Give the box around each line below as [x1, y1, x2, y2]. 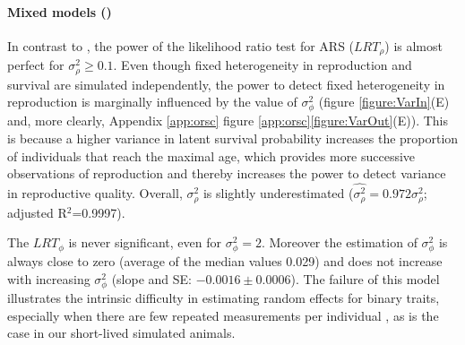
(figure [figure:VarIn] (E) [318, 92, 450, 111]
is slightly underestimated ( [202, 184, 354, 203]
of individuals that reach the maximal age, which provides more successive [7, 146, 416, 165]
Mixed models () [7, 2, 112, 21]
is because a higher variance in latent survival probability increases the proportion [7, 129, 459, 148]
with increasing [7, 269, 90, 288]
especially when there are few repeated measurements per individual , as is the [7, 306, 439, 324]
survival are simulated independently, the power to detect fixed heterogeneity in [7, 74, 445, 93]
